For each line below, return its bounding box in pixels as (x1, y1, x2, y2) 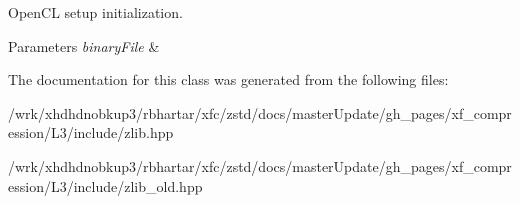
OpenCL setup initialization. (8, 2, 183, 22)
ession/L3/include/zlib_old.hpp (8, 175, 203, 196)
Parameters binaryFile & (8, 35, 160, 56)
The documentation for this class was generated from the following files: (8, 69, 449, 90)
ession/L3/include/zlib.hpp (8, 122, 174, 143)
